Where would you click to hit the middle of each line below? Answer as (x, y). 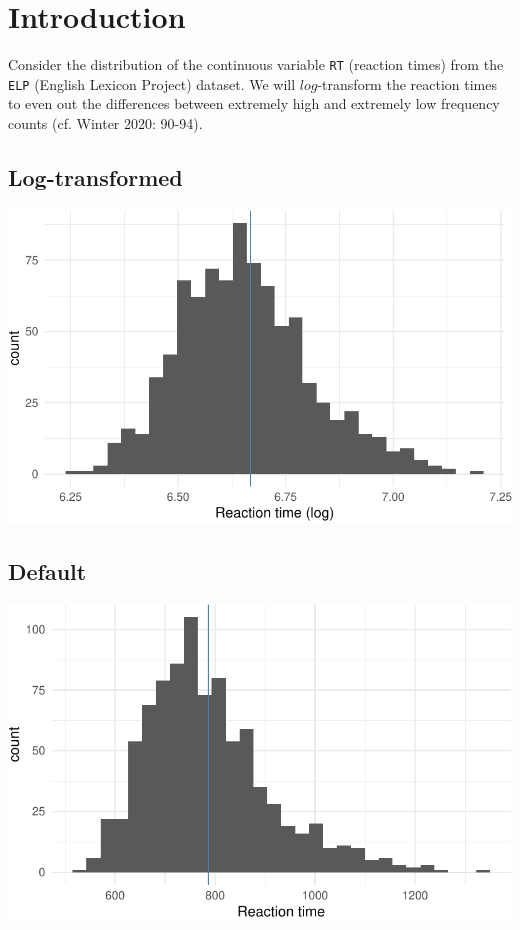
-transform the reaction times (407, 83)
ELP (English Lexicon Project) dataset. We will (152, 83)
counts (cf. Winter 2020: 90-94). (105, 123)
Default (47, 571)
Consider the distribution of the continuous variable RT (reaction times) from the (256, 64)
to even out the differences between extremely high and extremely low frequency (254, 103)
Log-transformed (95, 177)
